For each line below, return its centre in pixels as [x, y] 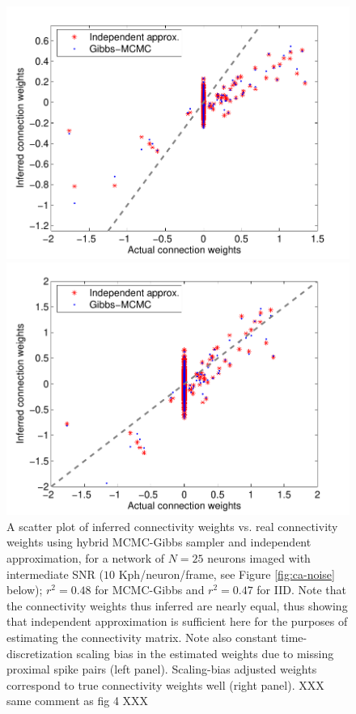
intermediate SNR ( [55, 574]
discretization [40, 653]
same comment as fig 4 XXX [78, 701]
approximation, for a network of [85, 557]
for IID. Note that [302, 590]
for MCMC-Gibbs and [150, 590]
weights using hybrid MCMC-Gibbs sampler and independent [159, 542]
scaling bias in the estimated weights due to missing [205, 653]
